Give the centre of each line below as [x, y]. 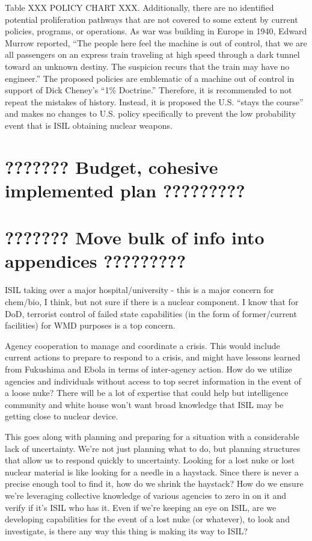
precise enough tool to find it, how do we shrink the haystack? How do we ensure [154, 484]
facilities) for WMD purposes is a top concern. [90, 325]
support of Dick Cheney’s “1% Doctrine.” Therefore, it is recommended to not [148, 90]
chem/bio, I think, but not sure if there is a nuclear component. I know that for [152, 301]
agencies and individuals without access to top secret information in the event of [153, 381]
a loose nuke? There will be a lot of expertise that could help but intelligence [147, 393]
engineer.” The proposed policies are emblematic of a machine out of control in [150, 78]
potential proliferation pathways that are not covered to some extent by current [151, 19]
